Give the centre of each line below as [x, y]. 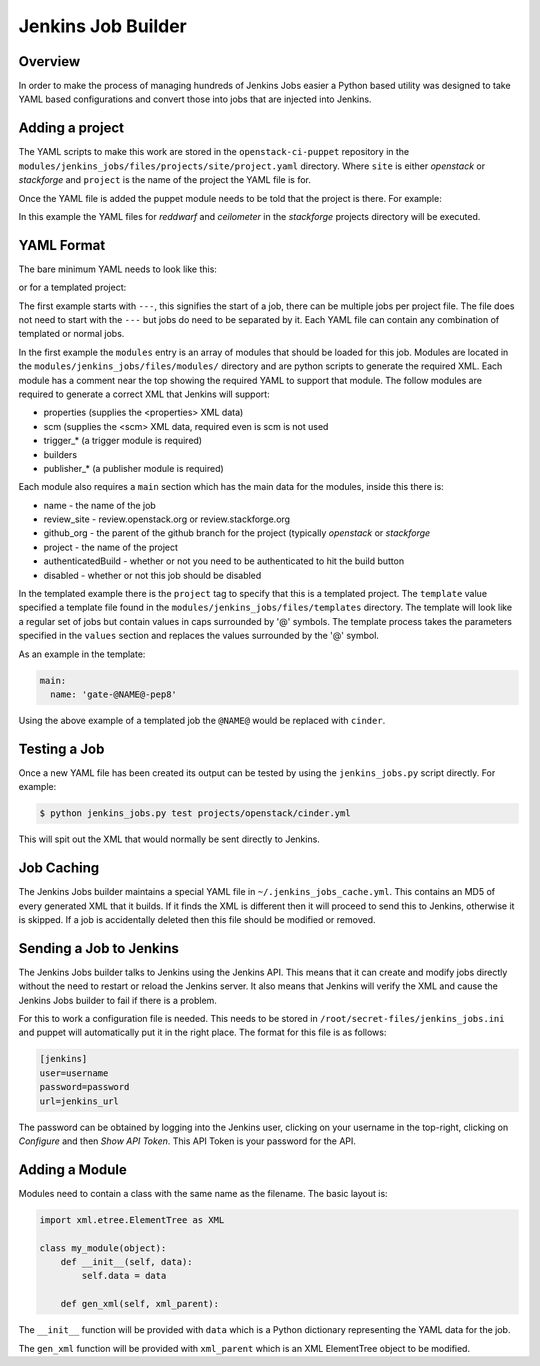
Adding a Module [72, 1169]
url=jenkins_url [79, 1101]
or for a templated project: [72, 287]
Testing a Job [61, 748]
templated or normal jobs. [71, 334]
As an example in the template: [82, 654]
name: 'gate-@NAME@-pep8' [113, 694]
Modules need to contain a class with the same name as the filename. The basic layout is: [203, 1193]
